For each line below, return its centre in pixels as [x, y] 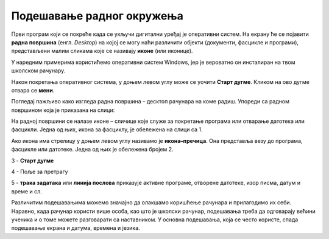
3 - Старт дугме [33, 161]
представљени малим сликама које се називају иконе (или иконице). [102, 51]
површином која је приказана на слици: [63, 110]
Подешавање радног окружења [97, 16]
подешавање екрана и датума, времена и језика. [76, 228]
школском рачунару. [38, 71]
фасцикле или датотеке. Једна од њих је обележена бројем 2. [92, 150]
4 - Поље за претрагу [40, 172]
